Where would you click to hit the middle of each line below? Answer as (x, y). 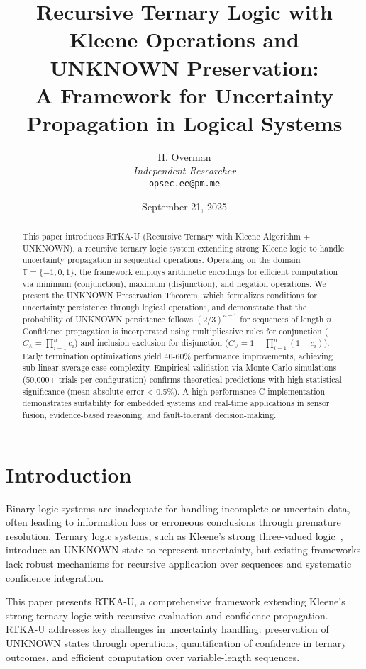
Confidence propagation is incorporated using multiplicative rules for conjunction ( (175, 331)
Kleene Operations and (184, 39)
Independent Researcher (184, 170)
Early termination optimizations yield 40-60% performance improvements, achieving (177, 355)
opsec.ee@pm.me (184, 184)
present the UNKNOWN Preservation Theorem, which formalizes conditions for (170, 295)
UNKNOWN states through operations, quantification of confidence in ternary (176, 642)
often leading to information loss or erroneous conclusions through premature (173, 522)
